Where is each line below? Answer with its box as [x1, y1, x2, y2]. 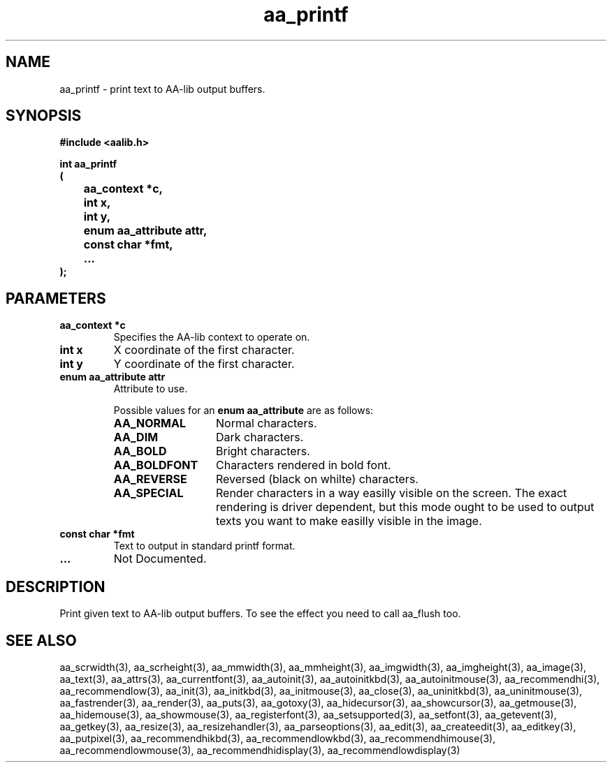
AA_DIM [113, 430, 159, 445]
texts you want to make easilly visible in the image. [215, 514, 482, 529]
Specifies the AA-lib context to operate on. [113, 331, 310, 344]
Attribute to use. [113, 383, 188, 395]
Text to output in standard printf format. [113, 540, 296, 552]
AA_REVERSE [113, 472, 187, 487]
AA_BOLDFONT [113, 458, 198, 473]
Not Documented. [113, 552, 207, 566]
